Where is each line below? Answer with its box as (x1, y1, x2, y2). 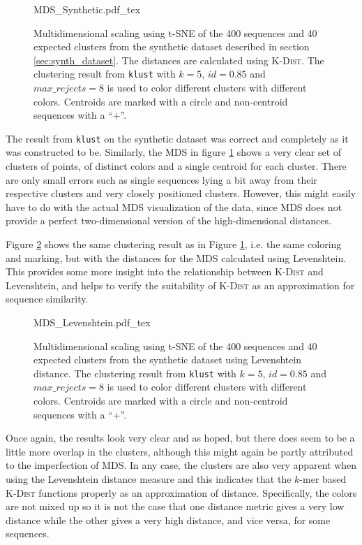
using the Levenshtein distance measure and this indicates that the (6, 472, 292, 486)
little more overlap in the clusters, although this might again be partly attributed (6, 444, 354, 458)
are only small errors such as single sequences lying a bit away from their (6, 172, 317, 187)
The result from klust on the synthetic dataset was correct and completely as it (6, 131, 349, 145)
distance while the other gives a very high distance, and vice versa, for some (6, 512, 331, 527)
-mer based (299, 472, 347, 486)
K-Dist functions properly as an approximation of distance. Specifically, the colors (6, 485, 357, 500)
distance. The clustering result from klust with (33, 365, 236, 380)
